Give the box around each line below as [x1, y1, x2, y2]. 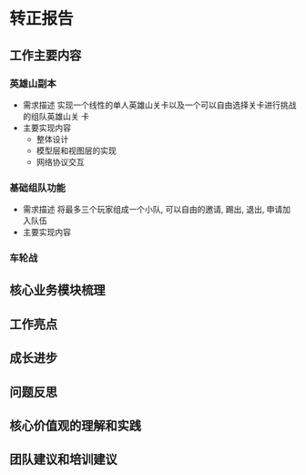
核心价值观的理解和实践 [9, 418, 141, 434]
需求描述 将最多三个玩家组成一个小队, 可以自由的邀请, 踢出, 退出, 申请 [22, 204, 283, 215]
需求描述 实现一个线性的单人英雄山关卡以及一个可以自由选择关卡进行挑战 [22, 99, 297, 110]
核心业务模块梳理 [9, 283, 106, 298]
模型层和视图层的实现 [36, 145, 117, 156]
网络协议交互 [36, 156, 85, 167]
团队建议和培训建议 [9, 452, 117, 468]
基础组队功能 [9, 181, 66, 194]
